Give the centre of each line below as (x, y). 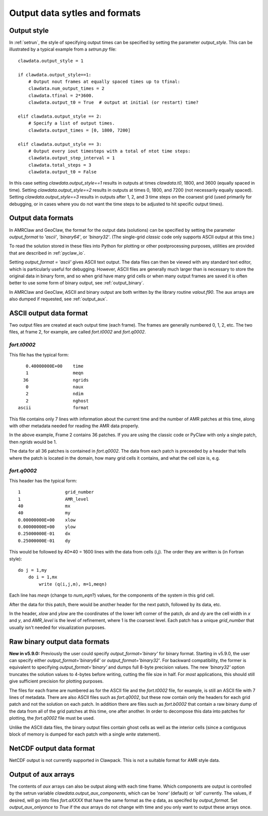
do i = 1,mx (43, 577)
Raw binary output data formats (59, 642)
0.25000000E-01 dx (44, 534)
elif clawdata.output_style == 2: (60, 116)
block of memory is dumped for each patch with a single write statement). (85, 734)
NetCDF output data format (52, 748)
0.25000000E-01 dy (44, 541)
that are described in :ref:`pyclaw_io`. (47, 253)
